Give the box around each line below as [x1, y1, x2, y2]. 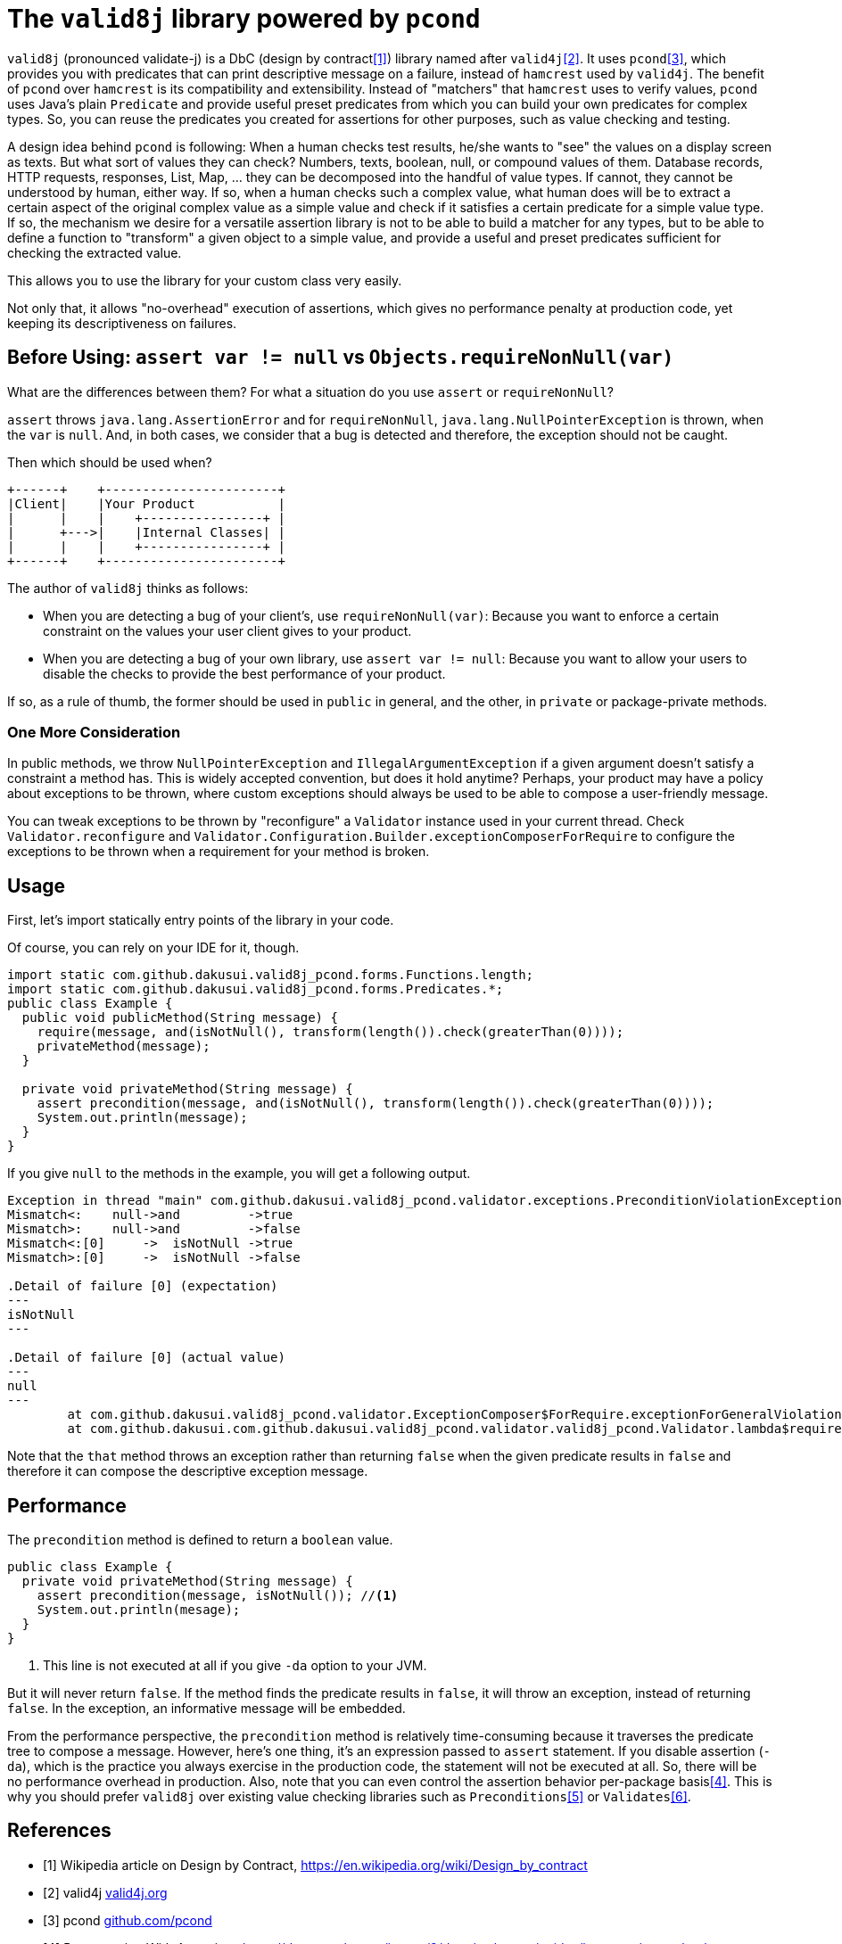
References [7, 1819, 111, 1842]
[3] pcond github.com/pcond [43, 1912, 212, 1928]
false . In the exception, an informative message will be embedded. [7, 1701, 406, 1717]
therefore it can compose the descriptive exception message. [7, 1463, 368, 1479]
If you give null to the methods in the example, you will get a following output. [7, 1166, 471, 1182]
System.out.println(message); [37, 1110, 248, 1125]
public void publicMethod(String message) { [21, 1010, 338, 1026]
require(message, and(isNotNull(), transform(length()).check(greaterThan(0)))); [37, 1025, 624, 1040]
